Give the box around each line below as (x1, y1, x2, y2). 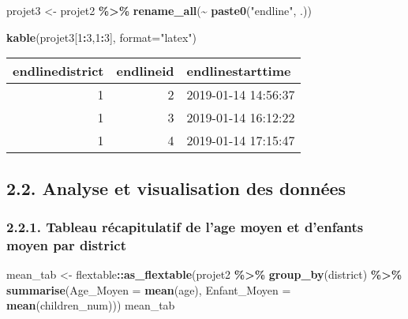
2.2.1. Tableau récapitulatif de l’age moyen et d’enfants (6, 216, 364, 236)
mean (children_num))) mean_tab (6, 297, 175, 313)
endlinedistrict (13, 62, 104, 81)
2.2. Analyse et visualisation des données (6, 175, 346, 200)
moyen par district (6, 235, 126, 254)
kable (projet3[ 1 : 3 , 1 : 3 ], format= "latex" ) (6, 28, 197, 45)
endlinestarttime (186, 62, 291, 81)
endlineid (116, 62, 174, 81)
